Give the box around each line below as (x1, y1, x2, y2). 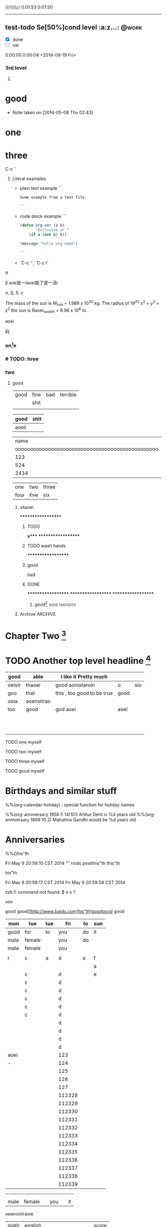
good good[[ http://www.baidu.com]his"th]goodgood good (5, 908, 125, 914)
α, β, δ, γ (5, 289, 23, 295)
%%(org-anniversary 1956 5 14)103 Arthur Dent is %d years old (5, 811, 136, 817)
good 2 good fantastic (34, 601, 77, 607)
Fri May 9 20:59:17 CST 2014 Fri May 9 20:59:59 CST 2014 (5, 879, 126, 885)
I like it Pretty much (60, 673, 108, 680)
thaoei (25, 681, 41, 688)
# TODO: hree (5, 355, 39, 362)
